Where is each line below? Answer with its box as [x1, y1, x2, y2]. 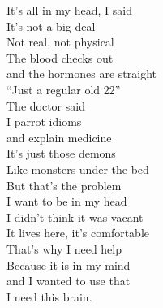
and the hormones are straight [6, 65, 157, 82]
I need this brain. [6, 288, 92, 305]
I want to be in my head [6, 193, 127, 210]
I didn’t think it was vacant [6, 208, 144, 225]
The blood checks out [6, 49, 114, 66]
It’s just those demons [6, 145, 116, 162]
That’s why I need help [6, 240, 122, 257]
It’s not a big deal [6, 17, 96, 34]
